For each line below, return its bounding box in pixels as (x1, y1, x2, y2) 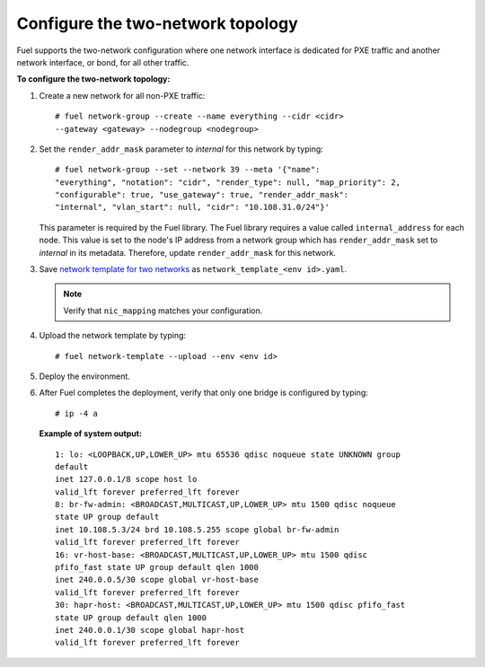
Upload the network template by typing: (39, 330, 187, 341)
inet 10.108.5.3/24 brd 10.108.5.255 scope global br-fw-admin (55, 524, 339, 534)
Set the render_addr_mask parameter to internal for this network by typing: (39, 144, 323, 154)
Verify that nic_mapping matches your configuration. (63, 305, 263, 316)
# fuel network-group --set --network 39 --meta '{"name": (55, 164, 321, 175)
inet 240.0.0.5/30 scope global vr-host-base (55, 575, 260, 585)
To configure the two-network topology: (16, 74, 171, 84)
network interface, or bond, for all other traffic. (16, 57, 190, 67)
